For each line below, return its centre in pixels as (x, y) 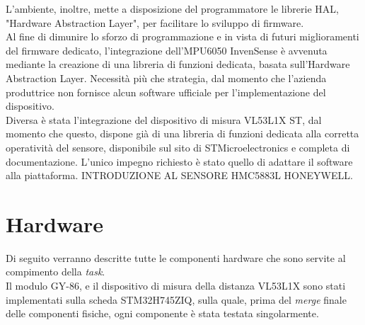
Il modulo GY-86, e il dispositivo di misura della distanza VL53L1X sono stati (176, 286)
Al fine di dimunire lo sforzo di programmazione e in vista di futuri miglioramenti (182, 36)
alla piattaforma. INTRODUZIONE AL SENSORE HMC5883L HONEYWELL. (179, 175)
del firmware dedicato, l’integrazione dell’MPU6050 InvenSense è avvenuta (167, 50)
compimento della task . (56, 272)
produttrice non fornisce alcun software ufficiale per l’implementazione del (166, 92)
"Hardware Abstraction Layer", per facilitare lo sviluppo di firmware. (155, 22)
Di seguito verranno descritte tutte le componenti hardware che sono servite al (176, 257)
